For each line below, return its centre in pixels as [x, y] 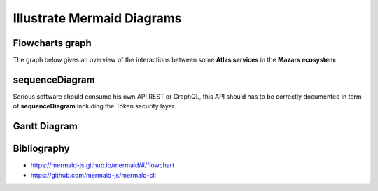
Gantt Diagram [45, 126]
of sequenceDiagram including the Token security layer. [94, 106]
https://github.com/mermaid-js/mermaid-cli [93, 175]
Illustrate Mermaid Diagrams [97, 18]
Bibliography [41, 149]
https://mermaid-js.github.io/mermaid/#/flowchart [103, 165]
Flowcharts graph [52, 43]
